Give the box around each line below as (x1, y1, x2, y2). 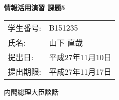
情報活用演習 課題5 (4, 2, 65, 12)
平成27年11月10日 (49, 51, 112, 63)
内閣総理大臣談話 (4, 86, 59, 97)
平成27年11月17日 (49, 66, 112, 77)
